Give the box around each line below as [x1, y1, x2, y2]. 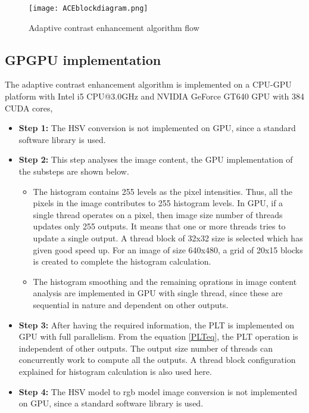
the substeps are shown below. [18, 165, 129, 178]
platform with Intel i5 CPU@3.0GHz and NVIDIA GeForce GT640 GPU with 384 [5, 90, 304, 103]
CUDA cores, [5, 101, 53, 114]
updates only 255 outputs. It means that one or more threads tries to [33, 220, 286, 232]
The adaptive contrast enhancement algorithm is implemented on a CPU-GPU [5, 78, 292, 91]
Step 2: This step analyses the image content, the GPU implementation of [18, 153, 293, 166]
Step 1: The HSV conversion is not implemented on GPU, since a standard [18, 122, 296, 134]
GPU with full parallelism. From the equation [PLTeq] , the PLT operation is [18, 330, 298, 343]
